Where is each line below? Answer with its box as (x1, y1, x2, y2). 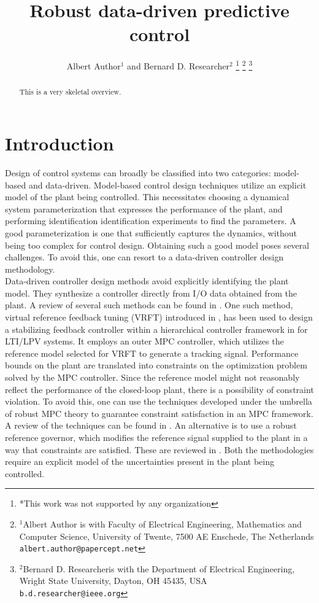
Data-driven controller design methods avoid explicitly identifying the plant (5, 274, 289, 287)
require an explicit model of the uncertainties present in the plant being (5, 455, 274, 468)
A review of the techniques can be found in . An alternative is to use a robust (5, 419, 297, 432)
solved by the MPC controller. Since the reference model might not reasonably (5, 371, 300, 384)
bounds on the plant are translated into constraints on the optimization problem (5, 359, 307, 372)
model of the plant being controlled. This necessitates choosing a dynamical (5, 190, 290, 203)
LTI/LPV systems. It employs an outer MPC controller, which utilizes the (5, 335, 284, 348)
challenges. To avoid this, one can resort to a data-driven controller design (5, 251, 283, 263)
